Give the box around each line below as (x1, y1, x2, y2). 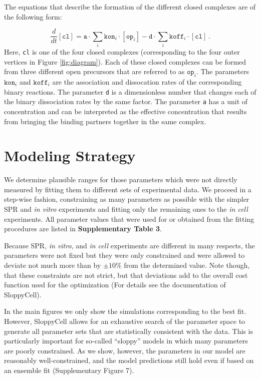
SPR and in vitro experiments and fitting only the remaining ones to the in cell (4, 204, 248, 214)
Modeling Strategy (4, 145, 136, 166)
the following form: (4, 11, 62, 22)
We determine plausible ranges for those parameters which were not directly (4, 174, 237, 185)
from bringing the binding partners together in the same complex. (4, 116, 206, 126)
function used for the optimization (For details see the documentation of (4, 279, 226, 290)
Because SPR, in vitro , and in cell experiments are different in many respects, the (4, 240, 255, 250)
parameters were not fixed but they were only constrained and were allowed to (4, 250, 245, 260)
